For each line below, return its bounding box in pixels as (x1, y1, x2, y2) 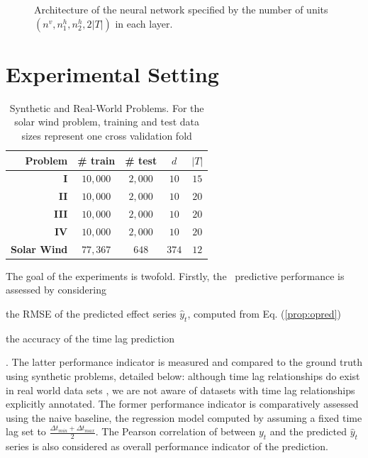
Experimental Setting (6, 59, 219, 88)
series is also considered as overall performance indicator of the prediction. (6, 439, 328, 454)
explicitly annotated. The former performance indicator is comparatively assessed (6, 396, 359, 411)
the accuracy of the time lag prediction (6, 330, 175, 345)
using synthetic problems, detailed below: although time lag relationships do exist (6, 368, 360, 383)
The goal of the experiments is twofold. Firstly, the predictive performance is (6, 268, 345, 283)
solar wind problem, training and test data (14, 114, 200, 129)
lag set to (6, 424, 46, 439)
